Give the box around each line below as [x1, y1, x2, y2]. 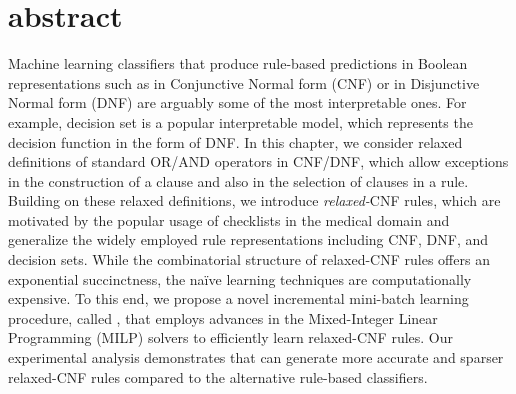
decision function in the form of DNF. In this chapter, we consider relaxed [8, 131, 463, 152]
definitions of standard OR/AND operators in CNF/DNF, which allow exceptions [8, 151, 509, 172]
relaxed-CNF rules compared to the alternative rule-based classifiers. [8, 366, 428, 387]
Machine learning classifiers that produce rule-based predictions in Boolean [8, 53, 468, 74]
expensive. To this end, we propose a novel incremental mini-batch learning [8, 288, 469, 309]
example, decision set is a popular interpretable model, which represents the [8, 111, 473, 132]
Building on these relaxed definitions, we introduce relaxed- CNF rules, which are [8, 190, 501, 211]
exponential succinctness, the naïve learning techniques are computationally [8, 268, 472, 289]
